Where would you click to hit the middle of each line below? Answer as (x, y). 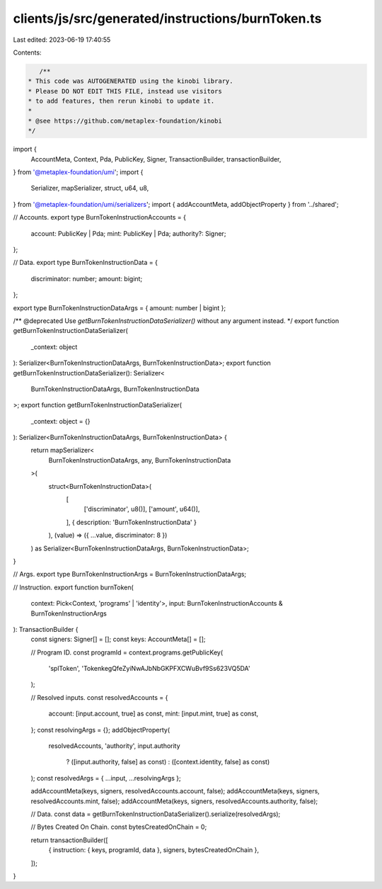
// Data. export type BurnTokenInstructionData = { (86, 263)
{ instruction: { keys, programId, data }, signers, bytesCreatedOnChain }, (154, 850)
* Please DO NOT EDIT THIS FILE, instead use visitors (125, 91)
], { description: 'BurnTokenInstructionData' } (132, 522)
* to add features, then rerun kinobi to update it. (121, 101)
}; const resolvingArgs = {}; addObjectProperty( (100, 730)
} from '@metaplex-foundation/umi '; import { (78, 172)
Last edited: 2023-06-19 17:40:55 (62, 40)
